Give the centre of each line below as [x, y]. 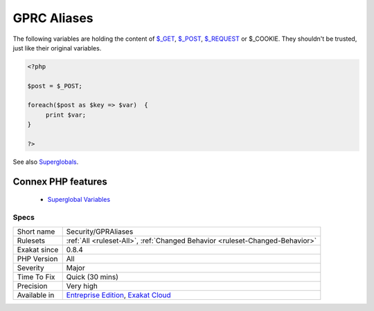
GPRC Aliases [53, 18]
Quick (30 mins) [92, 276]
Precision [32, 285]
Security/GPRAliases [100, 232]
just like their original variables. [57, 48]
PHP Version [37, 258]
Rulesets [31, 241]
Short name [36, 232]
